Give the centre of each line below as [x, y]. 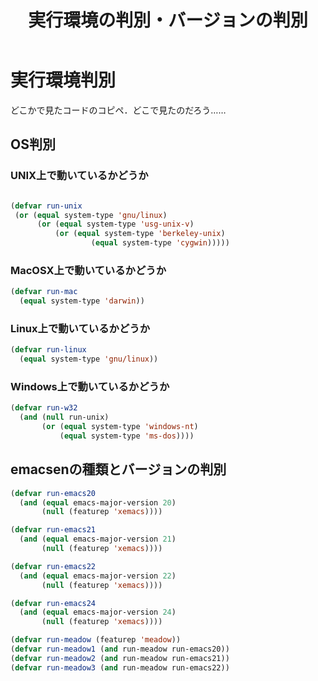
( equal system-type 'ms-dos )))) [127, 436]
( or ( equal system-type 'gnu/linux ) [91, 215]
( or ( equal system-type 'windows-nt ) [120, 427]
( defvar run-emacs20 [53, 493]
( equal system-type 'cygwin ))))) [160, 243]
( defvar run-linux [48, 350]
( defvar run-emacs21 [53, 530]
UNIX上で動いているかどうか [79, 176]
